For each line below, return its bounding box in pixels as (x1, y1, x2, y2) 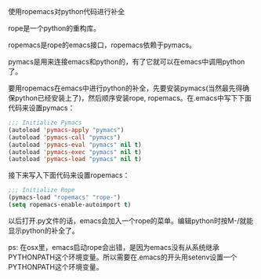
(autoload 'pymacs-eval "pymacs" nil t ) (8, 141, 143, 149)
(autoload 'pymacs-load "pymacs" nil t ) (8, 156, 143, 163)
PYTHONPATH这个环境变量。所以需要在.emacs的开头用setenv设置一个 (8, 252, 237, 262)
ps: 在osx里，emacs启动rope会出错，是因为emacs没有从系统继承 (8, 242, 219, 251)
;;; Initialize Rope (8, 186, 76, 194)
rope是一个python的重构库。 (8, 24, 101, 33)
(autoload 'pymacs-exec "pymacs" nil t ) (8, 148, 143, 156)
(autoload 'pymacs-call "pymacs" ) (8, 133, 121, 141)
